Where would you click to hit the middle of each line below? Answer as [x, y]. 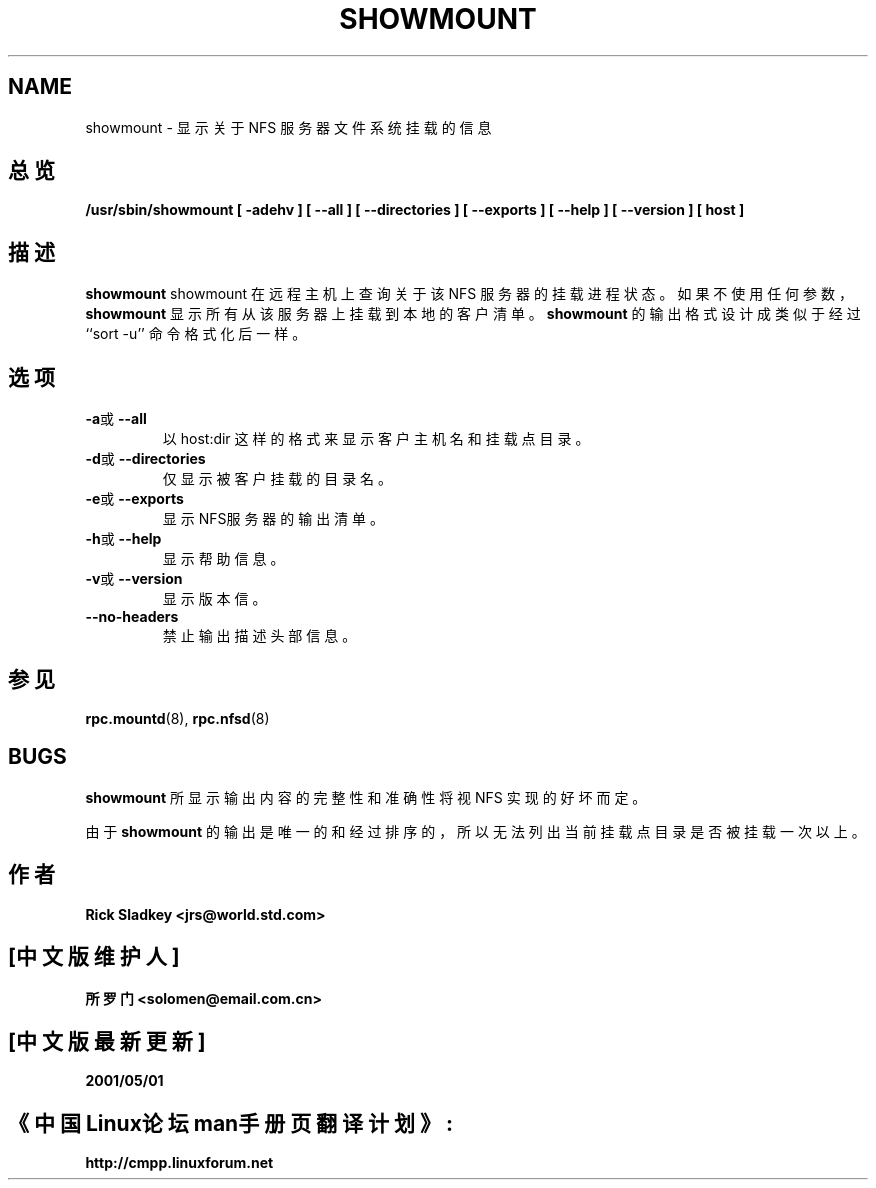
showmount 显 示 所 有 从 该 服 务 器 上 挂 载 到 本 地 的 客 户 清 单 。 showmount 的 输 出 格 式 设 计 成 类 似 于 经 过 [473, 314]
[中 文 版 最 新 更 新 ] [107, 1041]
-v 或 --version [134, 579]
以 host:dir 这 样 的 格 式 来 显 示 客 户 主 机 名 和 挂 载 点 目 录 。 [376, 439]
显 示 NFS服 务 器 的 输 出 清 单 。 [273, 519]
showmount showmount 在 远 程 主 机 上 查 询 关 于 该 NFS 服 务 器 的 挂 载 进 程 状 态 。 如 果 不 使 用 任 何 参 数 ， [469, 294]
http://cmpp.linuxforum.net [179, 1163]
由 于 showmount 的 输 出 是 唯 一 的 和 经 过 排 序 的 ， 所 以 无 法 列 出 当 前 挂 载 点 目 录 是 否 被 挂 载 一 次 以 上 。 [475, 831]
